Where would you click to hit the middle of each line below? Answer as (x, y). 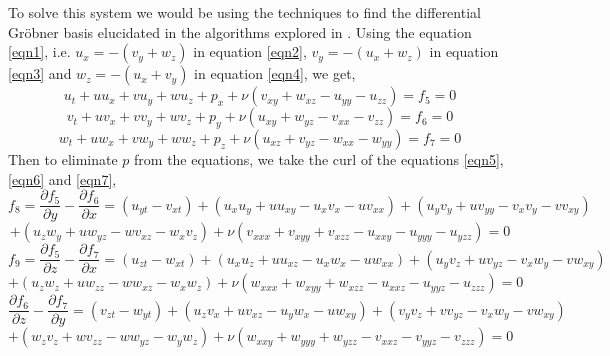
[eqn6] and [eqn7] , (62, 178)
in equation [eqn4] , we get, (275, 73)
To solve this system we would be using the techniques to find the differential (244, 12)
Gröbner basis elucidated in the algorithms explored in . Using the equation (240, 31)
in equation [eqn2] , (250, 51)
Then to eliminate (63, 158)
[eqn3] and (40, 73)
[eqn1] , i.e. (39, 51)
